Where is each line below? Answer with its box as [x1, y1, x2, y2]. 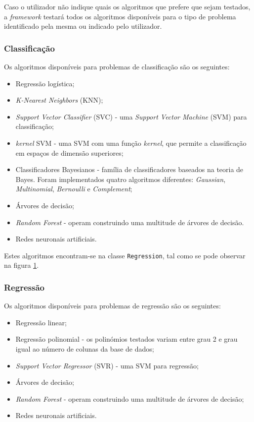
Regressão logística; [15, 78, 75, 88]
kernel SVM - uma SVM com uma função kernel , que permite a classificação [15, 137, 247, 148]
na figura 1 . [4, 260, 39, 270]
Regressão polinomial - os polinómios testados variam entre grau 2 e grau [15, 334, 238, 344]
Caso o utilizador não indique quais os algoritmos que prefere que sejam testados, [4, 1, 251, 11]
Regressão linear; [15, 317, 67, 327]
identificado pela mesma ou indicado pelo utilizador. [4, 21, 162, 31]
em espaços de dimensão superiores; [15, 147, 124, 158]
